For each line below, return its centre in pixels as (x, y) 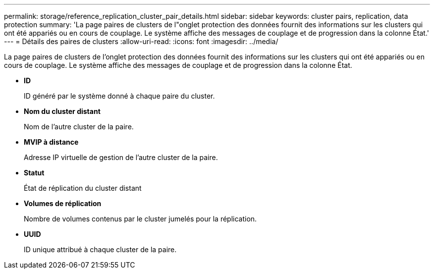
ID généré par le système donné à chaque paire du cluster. (119, 96)
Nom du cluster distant (62, 111)
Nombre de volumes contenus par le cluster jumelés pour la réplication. (140, 219)
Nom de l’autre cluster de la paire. (79, 127)
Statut (34, 173)
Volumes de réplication (63, 203)
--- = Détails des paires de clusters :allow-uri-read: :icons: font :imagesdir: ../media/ (141, 41)
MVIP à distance (51, 142)
